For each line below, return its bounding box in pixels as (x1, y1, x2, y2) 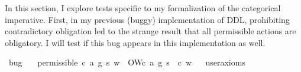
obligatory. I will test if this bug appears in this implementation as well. (5, 36, 266, 48)
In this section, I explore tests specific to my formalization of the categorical (5, 2, 281, 14)
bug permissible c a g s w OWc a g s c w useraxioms (8, 56, 245, 68)
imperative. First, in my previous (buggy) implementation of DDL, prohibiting (5, 13, 290, 25)
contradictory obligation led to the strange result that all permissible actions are (5, 25, 296, 37)
